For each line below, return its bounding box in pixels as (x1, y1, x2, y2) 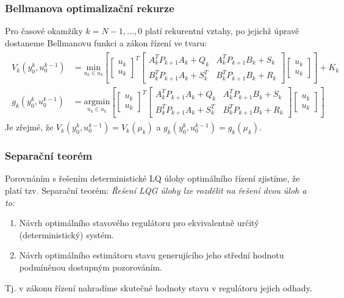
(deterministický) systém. (19, 228, 114, 241)
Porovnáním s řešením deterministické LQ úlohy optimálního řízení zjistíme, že (5, 172, 300, 185)
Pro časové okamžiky (5, 24, 83, 37)
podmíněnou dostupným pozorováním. (19, 260, 162, 273)
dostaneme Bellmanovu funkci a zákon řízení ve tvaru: (5, 36, 207, 49)
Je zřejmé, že (5, 121, 54, 133)
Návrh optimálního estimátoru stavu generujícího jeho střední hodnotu (19, 249, 284, 261)
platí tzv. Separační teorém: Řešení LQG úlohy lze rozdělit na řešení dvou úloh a (5, 183, 307, 196)
